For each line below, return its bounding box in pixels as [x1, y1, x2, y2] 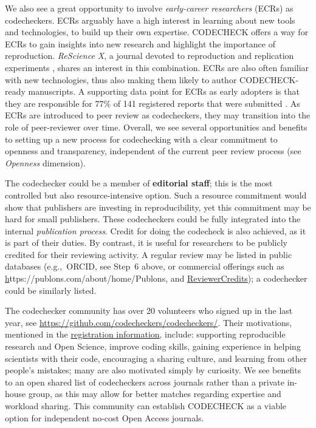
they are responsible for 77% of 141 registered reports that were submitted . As [5, 97, 300, 109]
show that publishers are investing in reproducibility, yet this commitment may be [5, 200, 311, 213]
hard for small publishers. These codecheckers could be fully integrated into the [5, 212, 301, 225]
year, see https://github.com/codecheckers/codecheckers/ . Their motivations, [5, 316, 292, 328]
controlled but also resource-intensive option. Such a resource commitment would [5, 188, 307, 201]
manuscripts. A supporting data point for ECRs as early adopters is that [28, 85, 300, 98]
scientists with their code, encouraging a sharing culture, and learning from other [5, 352, 307, 364]
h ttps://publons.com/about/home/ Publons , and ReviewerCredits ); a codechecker [5, 272, 307, 285]
